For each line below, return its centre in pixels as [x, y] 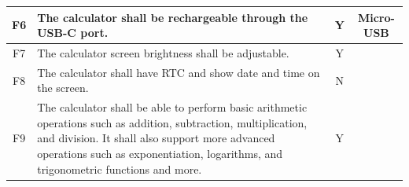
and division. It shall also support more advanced [156, 138]
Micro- [376, 17]
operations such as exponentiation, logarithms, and [160, 153]
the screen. [63, 88]
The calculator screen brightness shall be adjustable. [163, 52]
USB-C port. [73, 33]
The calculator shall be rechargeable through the [173, 17]
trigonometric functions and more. [120, 169]
